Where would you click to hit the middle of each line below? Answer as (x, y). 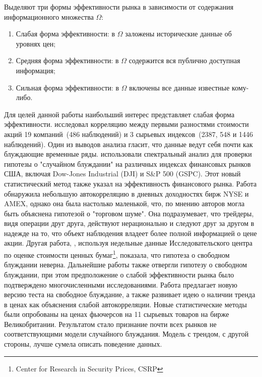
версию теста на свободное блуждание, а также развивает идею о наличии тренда (130, 294)
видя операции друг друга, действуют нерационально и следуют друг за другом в (129, 223)
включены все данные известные (179, 87)
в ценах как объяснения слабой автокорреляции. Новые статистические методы (125, 304)
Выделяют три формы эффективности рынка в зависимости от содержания (119, 7)
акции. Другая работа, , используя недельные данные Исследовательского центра (128, 243)
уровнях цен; (36, 43)
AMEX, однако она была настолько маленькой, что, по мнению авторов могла (124, 203)
